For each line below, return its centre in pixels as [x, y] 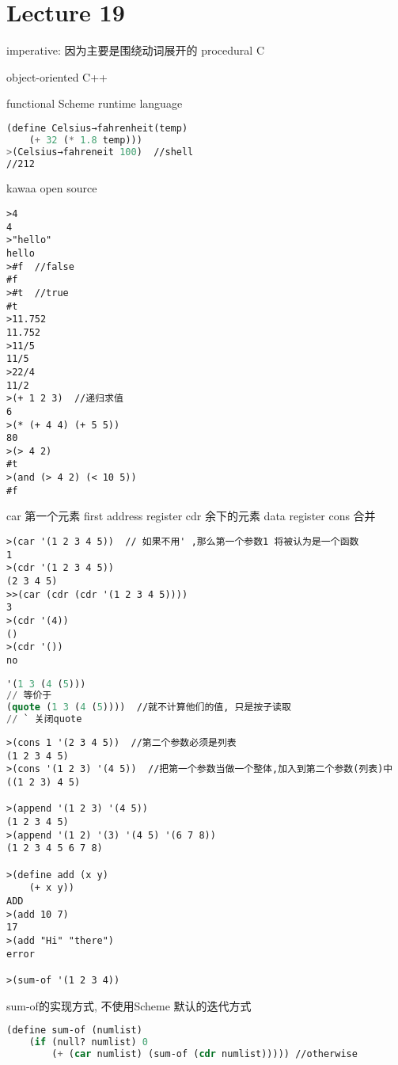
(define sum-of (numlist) [74, 1031]
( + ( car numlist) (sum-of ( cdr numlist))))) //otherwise [205, 1054]
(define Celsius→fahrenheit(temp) [97, 128]
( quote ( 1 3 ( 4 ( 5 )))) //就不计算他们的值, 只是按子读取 [149, 707]
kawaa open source [52, 188]
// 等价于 [29, 696]
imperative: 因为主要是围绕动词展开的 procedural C [136, 50]
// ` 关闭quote [44, 719]
